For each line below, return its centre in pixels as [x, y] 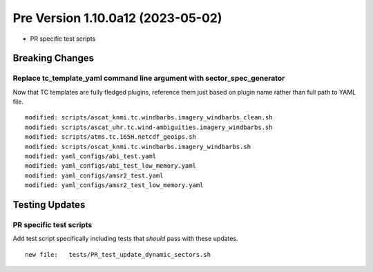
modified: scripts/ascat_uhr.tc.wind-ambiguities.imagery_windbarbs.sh [149, 127]
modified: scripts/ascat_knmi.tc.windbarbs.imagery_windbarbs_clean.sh [149, 118]
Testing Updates [49, 205]
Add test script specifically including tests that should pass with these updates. [125, 239]
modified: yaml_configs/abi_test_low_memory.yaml [111, 166]
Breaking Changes [54, 58]
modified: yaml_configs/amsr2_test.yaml [94, 175]
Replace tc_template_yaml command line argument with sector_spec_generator [149, 78]
